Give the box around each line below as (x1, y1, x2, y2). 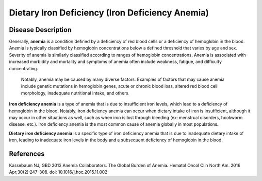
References (9, 150, 45, 158)
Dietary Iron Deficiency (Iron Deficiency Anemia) (9, 7, 209, 18)
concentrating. (9, 65, 38, 71)
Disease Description (9, 26, 72, 34)
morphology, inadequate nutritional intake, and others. (21, 90, 130, 96)
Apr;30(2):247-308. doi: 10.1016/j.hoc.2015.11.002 (9, 169, 108, 175)
